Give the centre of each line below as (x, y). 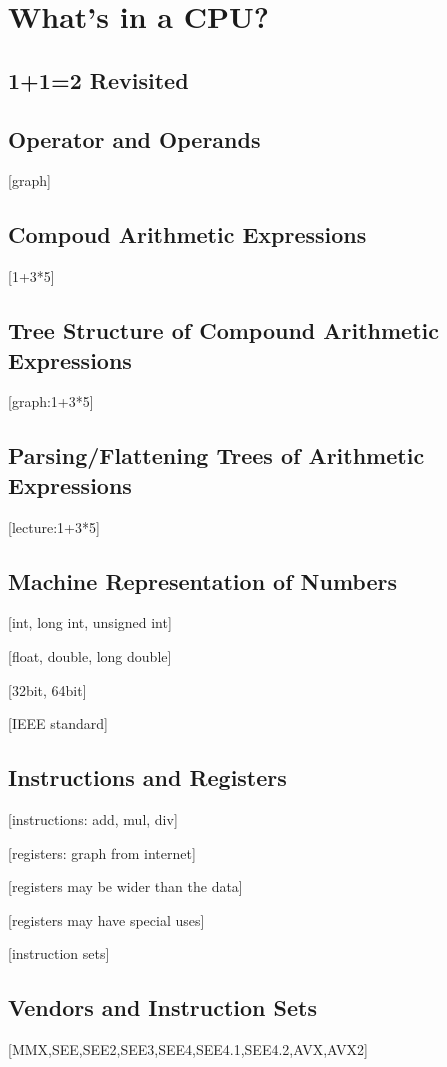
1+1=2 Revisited (98, 79)
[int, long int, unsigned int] (90, 622)
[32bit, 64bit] (47, 689)
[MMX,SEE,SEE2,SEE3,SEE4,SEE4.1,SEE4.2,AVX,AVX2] (188, 1049)
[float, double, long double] (90, 655)
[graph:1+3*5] (51, 401)
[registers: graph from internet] (102, 852)
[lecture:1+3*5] (54, 526)
